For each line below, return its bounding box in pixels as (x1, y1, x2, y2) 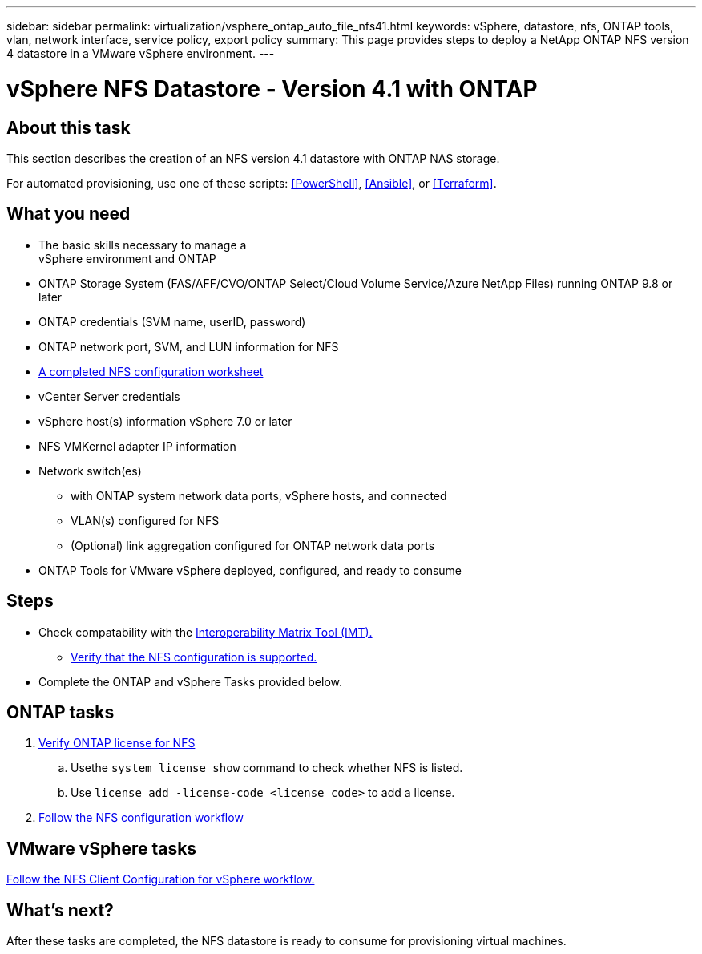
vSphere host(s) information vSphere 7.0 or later (38, 414, 292, 428)
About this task (6, 117, 131, 138)
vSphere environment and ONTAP (38, 251, 216, 265)
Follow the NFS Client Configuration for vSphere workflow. (6, 872, 315, 887)
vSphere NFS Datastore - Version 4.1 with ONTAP (6, 75, 538, 103)
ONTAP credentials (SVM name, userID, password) (38, 314, 306, 329)
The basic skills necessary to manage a (38, 237, 247, 252)
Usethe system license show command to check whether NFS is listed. (71, 761, 463, 775)
